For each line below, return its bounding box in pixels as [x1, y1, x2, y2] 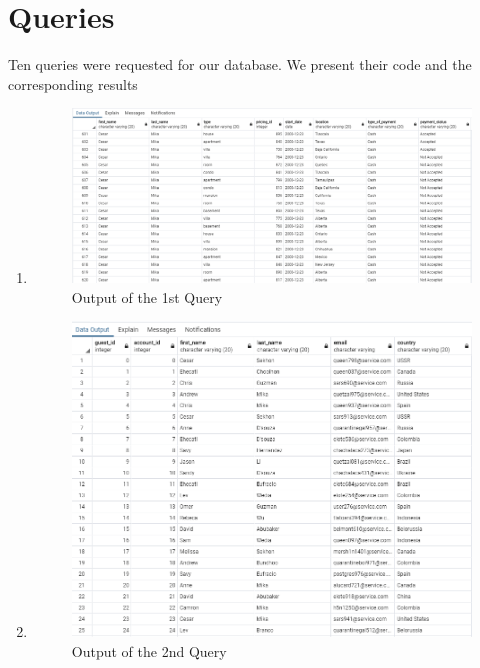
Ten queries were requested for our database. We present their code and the [8, 54, 472, 75]
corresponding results [8, 73, 138, 94]
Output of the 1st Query [71, 286, 223, 307]
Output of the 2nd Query [71, 640, 227, 661]
